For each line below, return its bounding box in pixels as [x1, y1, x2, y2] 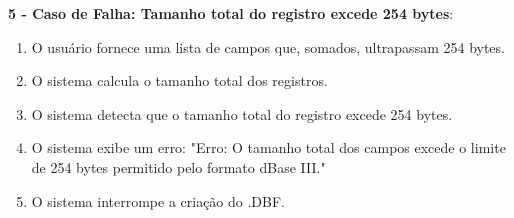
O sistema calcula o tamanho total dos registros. [31, 70, 328, 91]
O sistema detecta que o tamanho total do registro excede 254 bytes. [31, 103, 453, 124]
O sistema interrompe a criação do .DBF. [31, 190, 286, 211]
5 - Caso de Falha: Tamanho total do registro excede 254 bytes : [8, 3, 454, 23]
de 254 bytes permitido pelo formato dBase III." [31, 156, 326, 177]
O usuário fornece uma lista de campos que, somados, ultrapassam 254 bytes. [31, 36, 505, 57]
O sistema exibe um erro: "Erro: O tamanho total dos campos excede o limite [31, 137, 506, 158]
